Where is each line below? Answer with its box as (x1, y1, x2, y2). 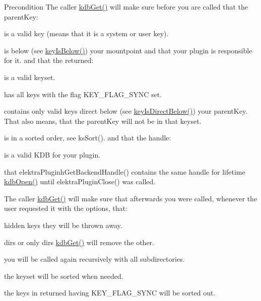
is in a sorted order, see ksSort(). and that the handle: (4, 132, 171, 143)
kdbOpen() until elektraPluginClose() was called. (4, 176, 156, 187)
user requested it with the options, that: (4, 203, 127, 213)
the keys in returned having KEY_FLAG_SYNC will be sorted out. (4, 287, 216, 298)
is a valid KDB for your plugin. (4, 149, 101, 160)
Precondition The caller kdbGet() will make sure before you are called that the (4, 2, 248, 12)
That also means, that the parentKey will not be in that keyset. (4, 115, 202, 126)
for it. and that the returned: (4, 55, 94, 65)
